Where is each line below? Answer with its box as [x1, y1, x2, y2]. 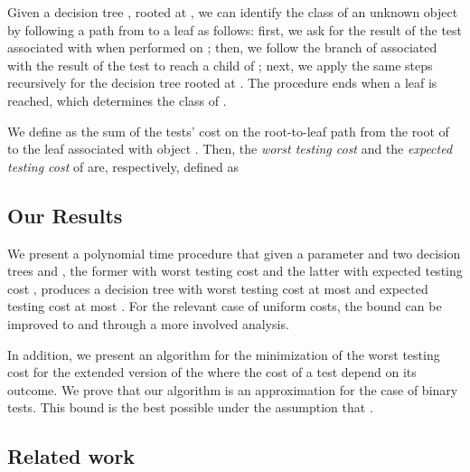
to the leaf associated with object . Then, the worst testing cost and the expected [7, 139, 453, 158]
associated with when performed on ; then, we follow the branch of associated [7, 38, 437, 57]
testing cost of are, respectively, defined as [7, 156, 240, 175]
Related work [7, 442, 136, 470]
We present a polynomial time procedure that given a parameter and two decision [7, 243, 461, 262]
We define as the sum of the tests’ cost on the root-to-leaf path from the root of [7, 121, 449, 140]
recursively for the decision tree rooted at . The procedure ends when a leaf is [7, 73, 437, 92]
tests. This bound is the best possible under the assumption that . [7, 398, 373, 417]
